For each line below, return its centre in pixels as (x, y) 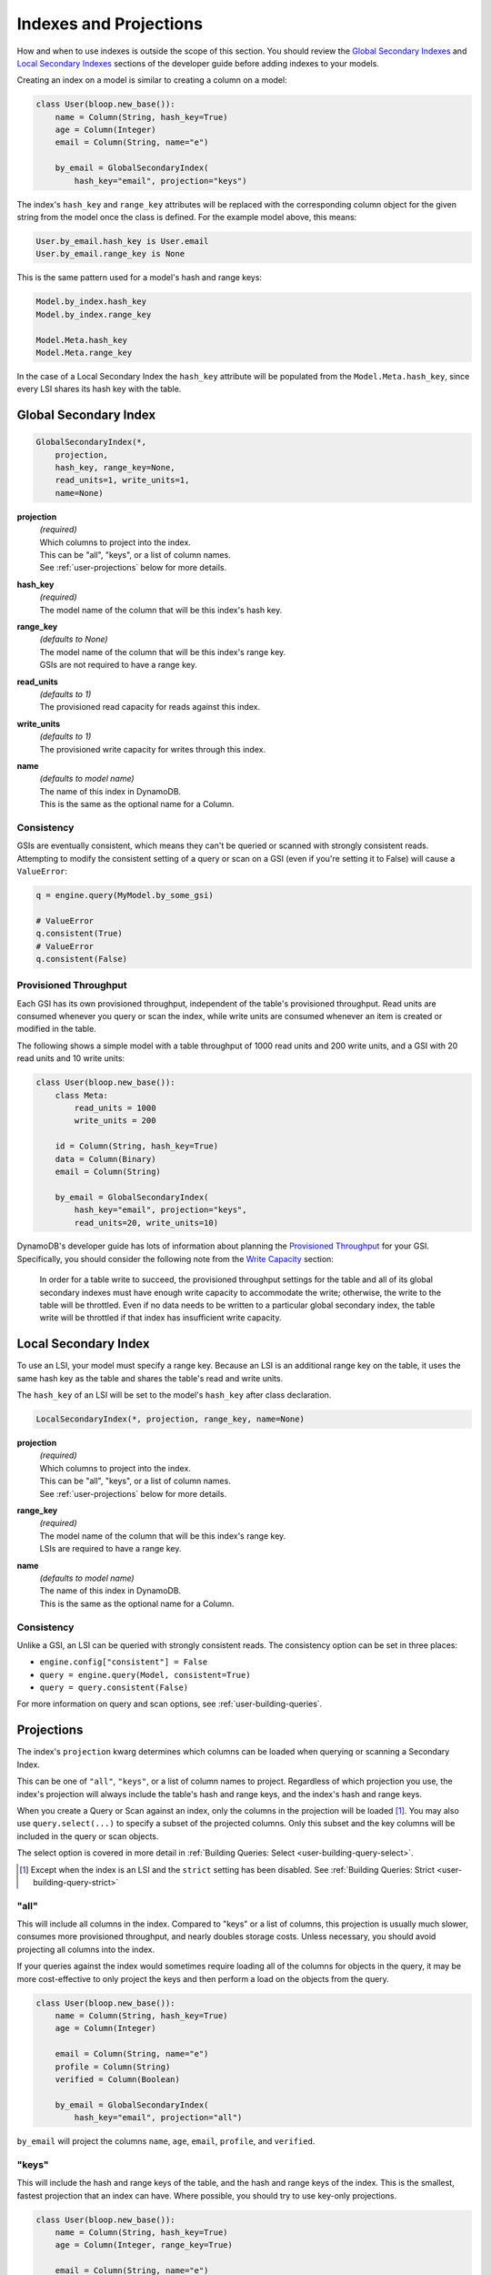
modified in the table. (57, 1029)
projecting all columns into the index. (85, 1949)
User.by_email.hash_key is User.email (122, 242)
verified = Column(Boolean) (118, 2079)
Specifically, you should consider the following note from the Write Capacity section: (175, 1259)
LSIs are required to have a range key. (110, 1549)
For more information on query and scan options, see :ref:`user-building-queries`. (170, 1704)
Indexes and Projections (110, 24)
